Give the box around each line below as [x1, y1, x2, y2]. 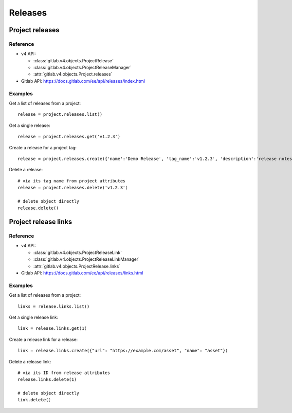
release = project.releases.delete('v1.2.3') [18, 185, 128, 191]
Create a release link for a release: [9, 336, 78, 342]
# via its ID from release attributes [18, 370, 110, 376]
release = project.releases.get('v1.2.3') [18, 134, 121, 140]
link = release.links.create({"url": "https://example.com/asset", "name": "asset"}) [18, 348, 228, 354]
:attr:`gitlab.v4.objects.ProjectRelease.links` [33, 263, 121, 269]
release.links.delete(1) [18, 377, 77, 382]
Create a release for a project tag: [9, 144, 77, 150]
